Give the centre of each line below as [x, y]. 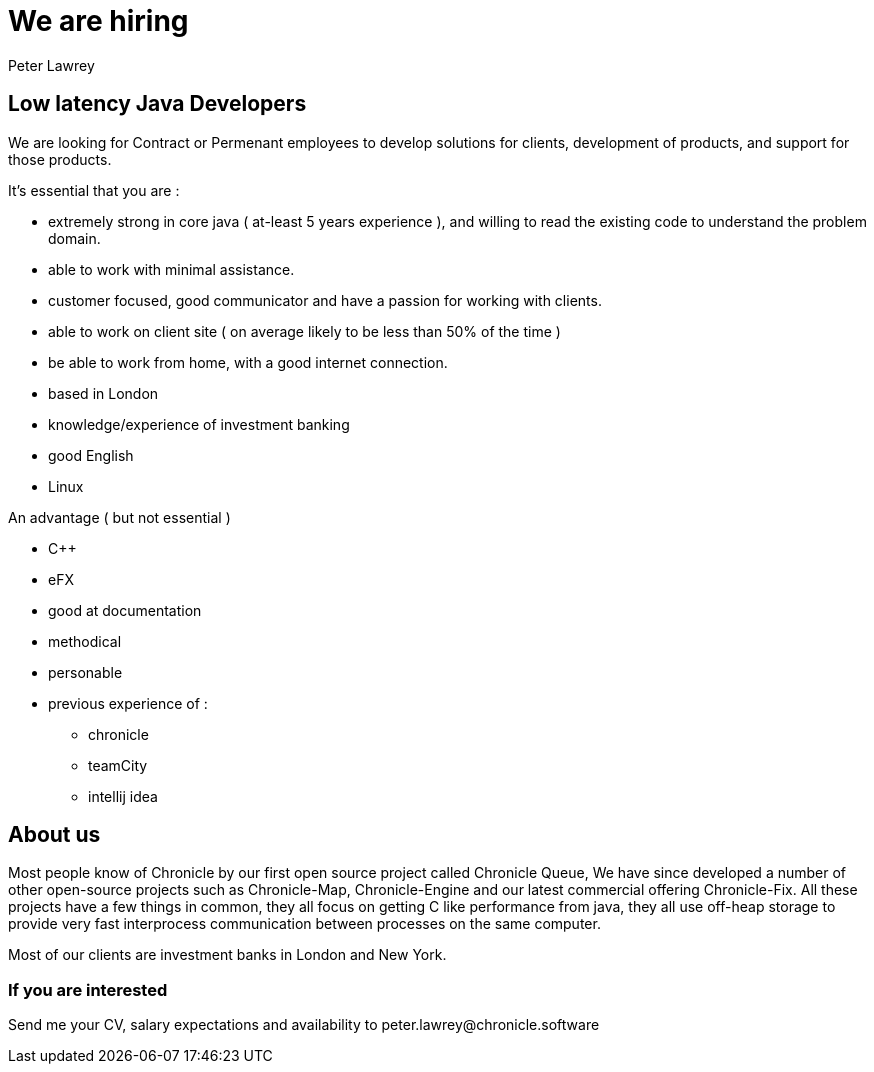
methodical [85, 641]
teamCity [118, 765]
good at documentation [125, 610]
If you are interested [88, 989]
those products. [60, 159]
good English [91, 455]
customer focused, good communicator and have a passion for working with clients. [325, 300]
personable [85, 672]
